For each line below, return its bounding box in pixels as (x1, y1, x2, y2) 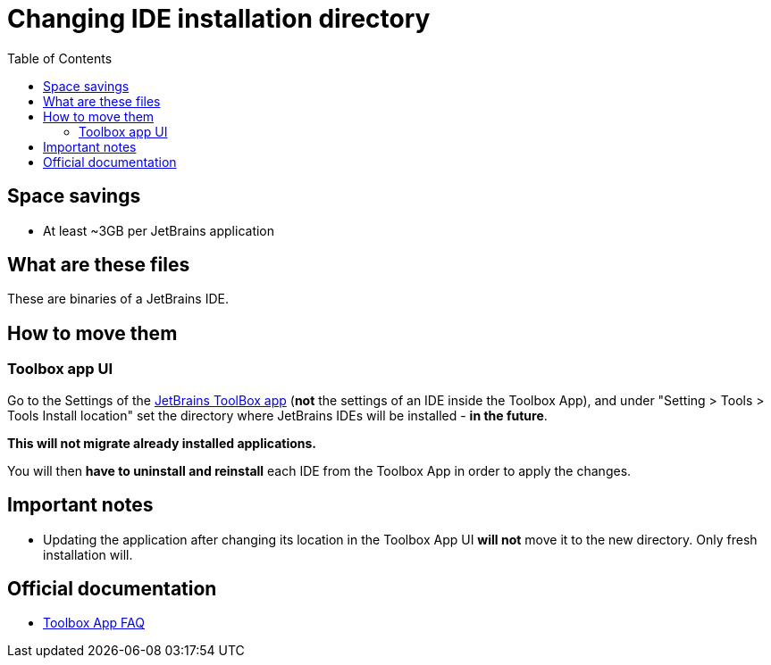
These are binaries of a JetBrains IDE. (7, 291, 229, 307)
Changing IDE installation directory (7, 4, 431, 34)
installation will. (43, 546, 133, 562)
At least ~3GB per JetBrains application (43, 222, 275, 238)
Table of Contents (7, 50, 113, 66)
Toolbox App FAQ (43, 615, 145, 631)
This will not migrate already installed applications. (7, 435, 317, 451)
